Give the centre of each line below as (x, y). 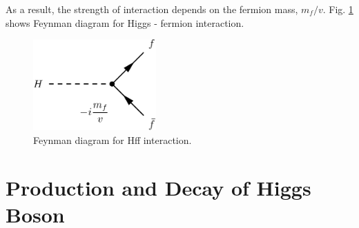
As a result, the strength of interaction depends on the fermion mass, (152, 9)
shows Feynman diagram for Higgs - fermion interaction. (125, 22)
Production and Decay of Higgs (158, 187)
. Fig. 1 (338, 9)
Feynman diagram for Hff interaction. (113, 140)
